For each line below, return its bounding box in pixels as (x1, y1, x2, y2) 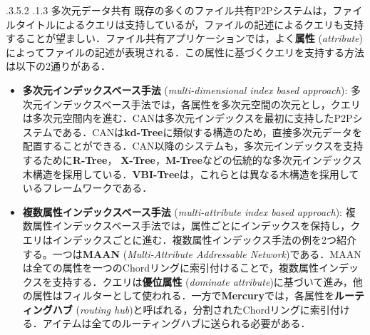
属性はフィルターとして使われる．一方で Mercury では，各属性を (32, 288, 334, 303)
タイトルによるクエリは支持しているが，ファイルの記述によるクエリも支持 (15, 16, 364, 31)
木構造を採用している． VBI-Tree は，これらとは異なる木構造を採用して (22, 166, 359, 181)
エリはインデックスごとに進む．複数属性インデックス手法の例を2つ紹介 (22, 232, 356, 247)
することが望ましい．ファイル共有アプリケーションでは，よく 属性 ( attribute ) (6, 31, 363, 46)
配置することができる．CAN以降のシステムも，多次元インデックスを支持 (22, 138, 364, 153)
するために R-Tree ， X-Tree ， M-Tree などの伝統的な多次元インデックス (22, 152, 362, 167)
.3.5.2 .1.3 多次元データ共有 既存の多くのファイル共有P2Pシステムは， (6, 3, 333, 17)
